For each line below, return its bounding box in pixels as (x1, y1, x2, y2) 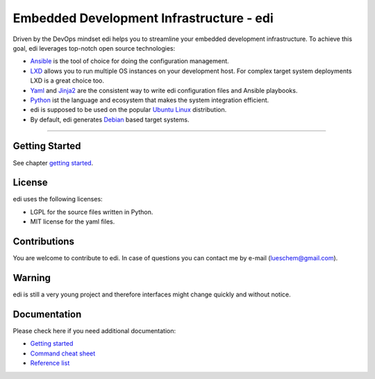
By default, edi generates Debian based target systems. (30, 115, 190, 124)
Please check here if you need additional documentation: (12, 326, 176, 335)
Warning (12, 271, 51, 284)
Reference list (30, 359, 70, 367)
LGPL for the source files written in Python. (30, 208, 153, 216)
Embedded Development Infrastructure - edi (12, 10, 274, 26)
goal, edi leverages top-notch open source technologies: (12, 44, 176, 52)
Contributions (12, 236, 74, 248)
